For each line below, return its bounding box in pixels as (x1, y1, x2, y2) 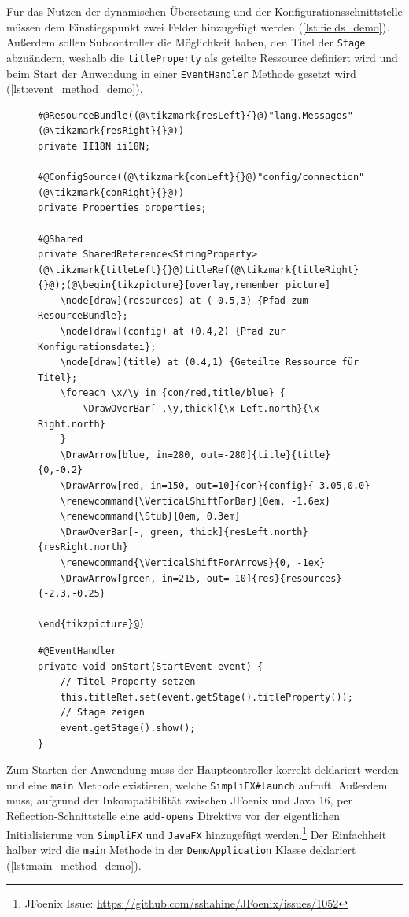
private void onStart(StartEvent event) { (38, 660, 263, 672)
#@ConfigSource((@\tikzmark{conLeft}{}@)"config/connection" (38, 172, 365, 183)
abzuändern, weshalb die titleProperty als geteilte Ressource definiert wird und (6, 49, 398, 65)
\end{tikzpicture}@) (38, 619, 146, 630)
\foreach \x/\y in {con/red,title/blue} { (60, 387, 286, 399)
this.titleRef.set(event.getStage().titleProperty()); (60, 691, 353, 703)
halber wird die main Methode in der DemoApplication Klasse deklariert (6, 841, 356, 857)
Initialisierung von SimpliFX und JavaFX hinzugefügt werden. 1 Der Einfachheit (6, 823, 387, 842)
